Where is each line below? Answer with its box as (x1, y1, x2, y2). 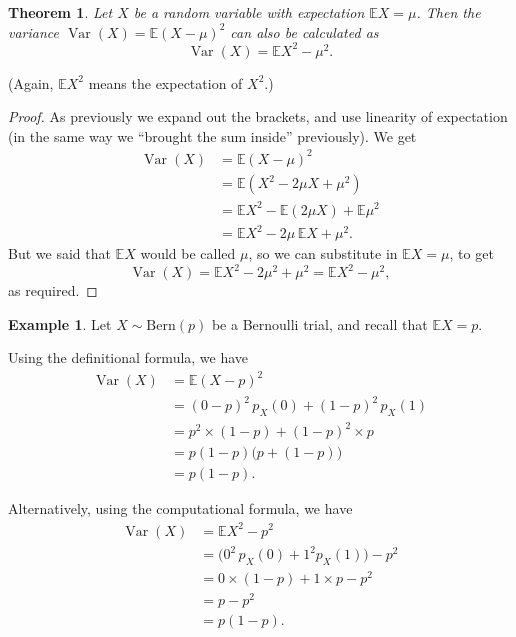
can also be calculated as (230, 21, 379, 42)
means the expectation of (88, 72, 243, 93)
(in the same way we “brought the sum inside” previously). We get (8, 125, 417, 146)
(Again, (8, 72, 54, 93)
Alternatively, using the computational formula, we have (8, 498, 353, 519)
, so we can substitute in (248, 243, 398, 264)
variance (8, 21, 59, 42)
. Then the (416, 2, 481, 22)
